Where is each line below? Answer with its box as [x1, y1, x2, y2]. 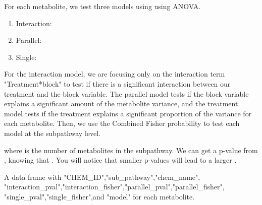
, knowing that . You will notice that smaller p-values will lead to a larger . [4, 155, 237, 165]
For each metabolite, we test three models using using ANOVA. [4, 1, 201, 11]
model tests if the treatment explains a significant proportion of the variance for [4, 108, 252, 118]
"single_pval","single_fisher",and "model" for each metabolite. [4, 191, 195, 201]
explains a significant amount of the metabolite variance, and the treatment [4, 98, 238, 109]
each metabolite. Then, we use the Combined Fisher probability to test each [4, 118, 240, 128]
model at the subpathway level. [4, 127, 101, 138]
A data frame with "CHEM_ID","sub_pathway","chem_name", [4, 171, 200, 182]
